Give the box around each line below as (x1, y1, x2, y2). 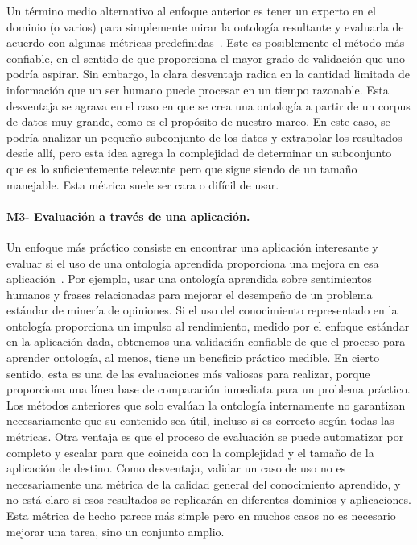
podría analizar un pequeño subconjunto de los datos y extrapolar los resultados (6, 128, 403, 145)
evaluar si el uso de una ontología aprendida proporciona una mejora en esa (6, 254, 379, 271)
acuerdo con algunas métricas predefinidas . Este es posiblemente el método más (6, 34, 405, 51)
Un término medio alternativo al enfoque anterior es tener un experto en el (6, 2, 376, 19)
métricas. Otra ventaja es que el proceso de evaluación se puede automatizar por (6, 428, 404, 445)
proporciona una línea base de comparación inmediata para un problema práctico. (6, 381, 411, 397)
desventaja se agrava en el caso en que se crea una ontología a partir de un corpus (6, 97, 411, 114)
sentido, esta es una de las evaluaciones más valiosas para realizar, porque (6, 364, 370, 381)
